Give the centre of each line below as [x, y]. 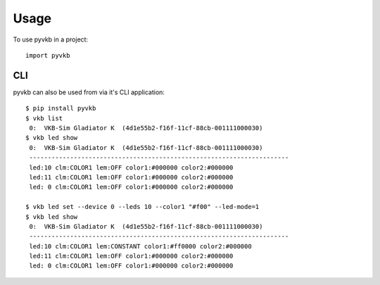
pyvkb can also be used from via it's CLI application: [89, 92]
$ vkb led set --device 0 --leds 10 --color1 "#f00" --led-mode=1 [142, 207]
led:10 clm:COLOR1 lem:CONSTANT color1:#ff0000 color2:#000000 [141, 246]
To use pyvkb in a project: [50, 39]
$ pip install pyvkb [61, 108]
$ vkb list [44, 118]
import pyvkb [48, 55]
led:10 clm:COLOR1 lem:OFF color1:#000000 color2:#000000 [131, 167]
